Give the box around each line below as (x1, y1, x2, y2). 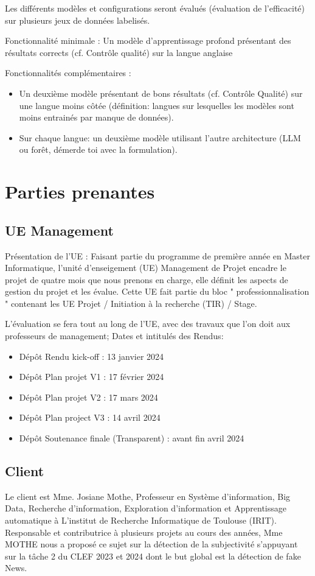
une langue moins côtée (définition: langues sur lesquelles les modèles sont (19, 99, 294, 111)
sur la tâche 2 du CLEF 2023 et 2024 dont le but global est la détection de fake (5, 549, 301, 562)
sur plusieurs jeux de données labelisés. (5, 13, 150, 26)
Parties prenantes (5, 179, 155, 204)
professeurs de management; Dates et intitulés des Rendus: (5, 329, 224, 342)
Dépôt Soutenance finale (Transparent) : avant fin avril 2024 (19, 432, 244, 444)
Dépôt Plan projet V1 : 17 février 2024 (19, 370, 164, 383)
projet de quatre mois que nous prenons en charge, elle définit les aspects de (5, 273, 288, 286)
